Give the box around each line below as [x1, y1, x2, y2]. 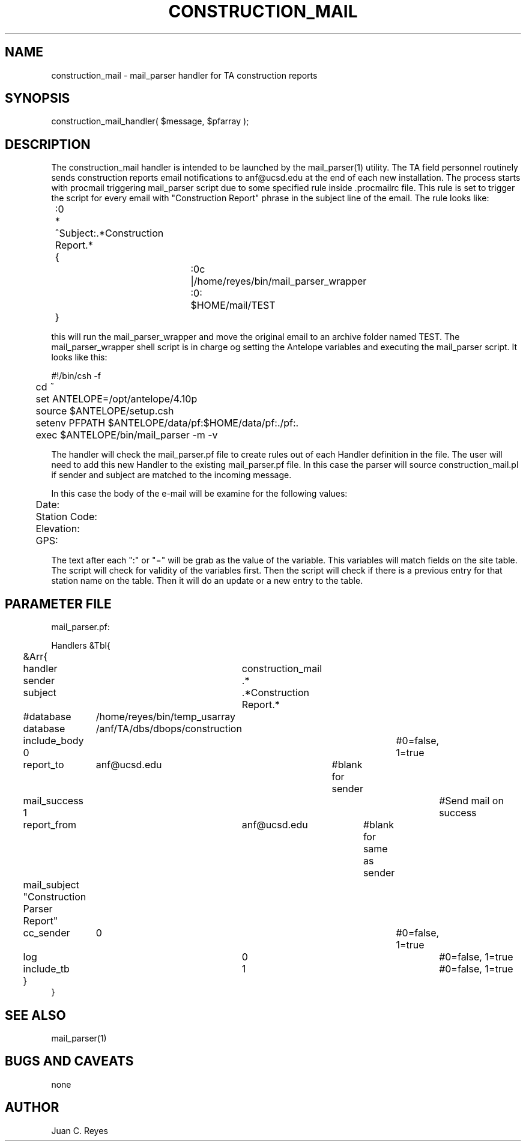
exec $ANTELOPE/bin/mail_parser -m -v [35, 429, 218, 441]
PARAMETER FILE [5, 596, 112, 611]
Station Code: [35, 511, 97, 523]
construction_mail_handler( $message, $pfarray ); [51, 116, 249, 127]
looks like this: [51, 352, 107, 363]
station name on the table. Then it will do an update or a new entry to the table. [51, 575, 363, 586]
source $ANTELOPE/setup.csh [35, 405, 174, 417]
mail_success [23, 795, 84, 807]
